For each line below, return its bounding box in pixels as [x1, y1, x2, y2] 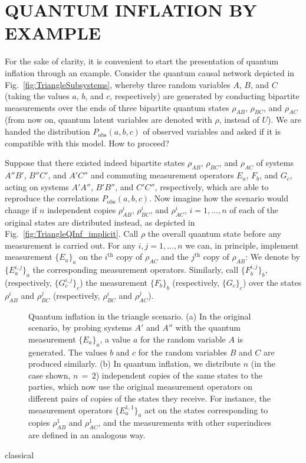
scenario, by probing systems [28, 321, 132, 334]
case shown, [28, 369, 71, 381]
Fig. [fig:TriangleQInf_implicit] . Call [5, 227, 139, 240]
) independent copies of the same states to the [96, 369, 262, 381]
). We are [268, 113, 301, 126]
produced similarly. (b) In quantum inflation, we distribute [28, 357, 241, 370]
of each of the [229, 203, 279, 216]
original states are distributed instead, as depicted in [5, 216, 195, 228]
